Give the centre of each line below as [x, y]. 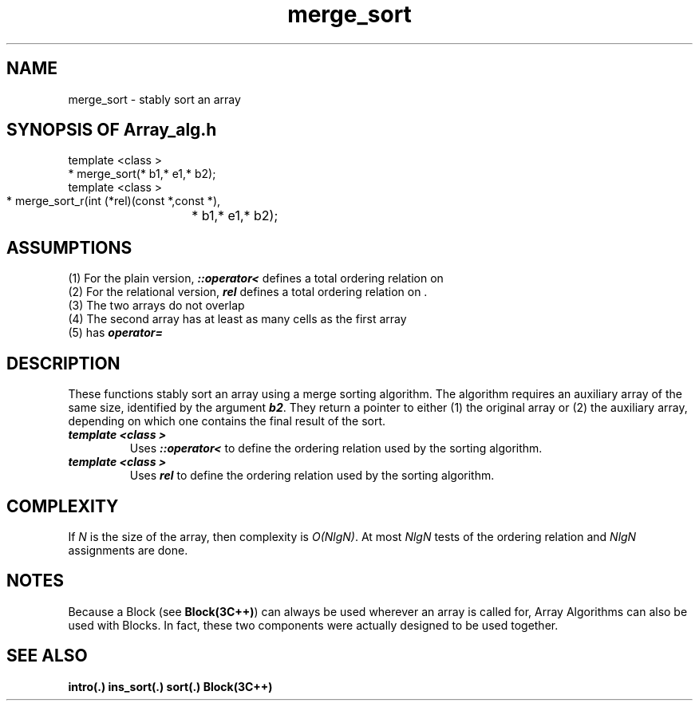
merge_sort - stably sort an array [154, 99]
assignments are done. [128, 550]
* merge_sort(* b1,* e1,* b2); [142, 174]
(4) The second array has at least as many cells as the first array [237, 319]
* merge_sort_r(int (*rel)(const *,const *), [114, 201]
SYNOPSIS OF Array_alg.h [112, 130]
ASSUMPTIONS [69, 247]
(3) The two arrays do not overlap [156, 306]
